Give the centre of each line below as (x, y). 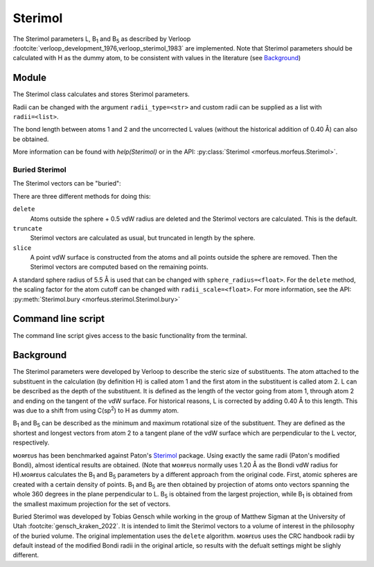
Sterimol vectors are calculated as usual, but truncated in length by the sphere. (143, 238)
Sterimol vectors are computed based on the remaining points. (119, 267)
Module (29, 78)
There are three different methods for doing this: (82, 196)
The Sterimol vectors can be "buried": (67, 183)
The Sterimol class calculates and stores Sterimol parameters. (101, 94)
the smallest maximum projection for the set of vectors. (92, 504)
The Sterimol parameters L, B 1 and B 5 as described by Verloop (102, 39)
